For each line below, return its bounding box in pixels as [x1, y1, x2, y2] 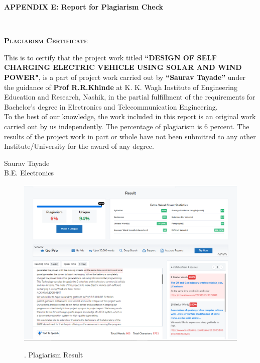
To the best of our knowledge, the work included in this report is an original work [4, 111, 256, 122]
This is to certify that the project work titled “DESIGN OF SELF [4, 52, 217, 62]
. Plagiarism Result [24, 349, 83, 359]
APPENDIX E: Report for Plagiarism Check [4, 2, 163, 12]
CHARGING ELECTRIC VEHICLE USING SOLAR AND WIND [4, 62, 242, 72]
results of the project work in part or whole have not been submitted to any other [4, 131, 256, 141]
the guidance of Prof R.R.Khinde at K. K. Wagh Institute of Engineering [4, 81, 237, 92]
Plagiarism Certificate [4, 35, 88, 46]
